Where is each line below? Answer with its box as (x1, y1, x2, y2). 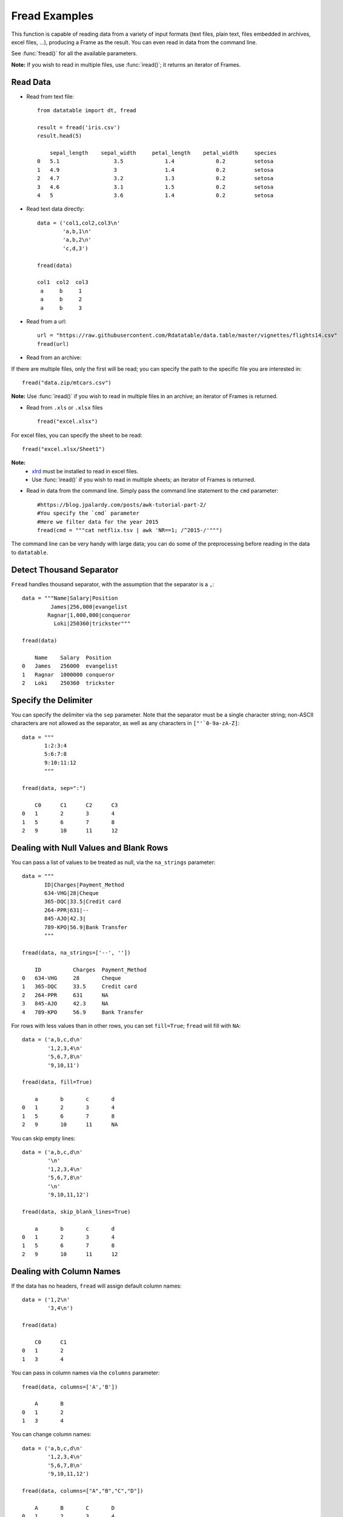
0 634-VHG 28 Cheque (22, 975, 121, 981)
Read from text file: (26, 93, 75, 100)
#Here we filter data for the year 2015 (37, 518, 159, 525)
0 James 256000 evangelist (22, 663, 118, 670)
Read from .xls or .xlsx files (26, 404, 103, 411)
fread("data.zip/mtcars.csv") (22, 379, 112, 386)
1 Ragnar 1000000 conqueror (22, 671, 115, 678)
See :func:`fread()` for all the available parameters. (11, 50, 138, 57)
